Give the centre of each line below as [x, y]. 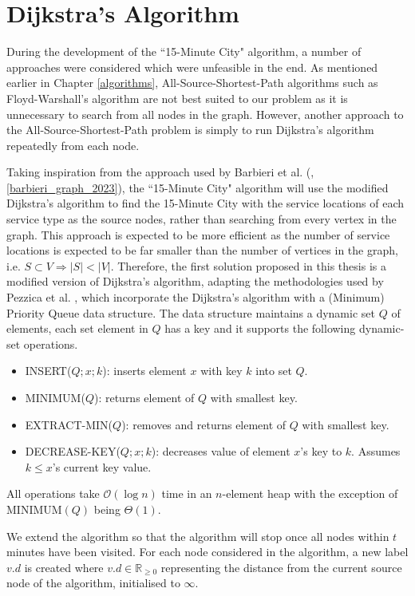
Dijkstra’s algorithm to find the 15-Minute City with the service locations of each [206, 203]
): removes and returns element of [204, 424]
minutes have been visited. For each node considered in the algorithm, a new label [207, 552]
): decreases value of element [221, 451]
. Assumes [376, 451]
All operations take [53, 493]
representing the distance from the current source [281, 567]
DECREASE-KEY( [73, 451]
